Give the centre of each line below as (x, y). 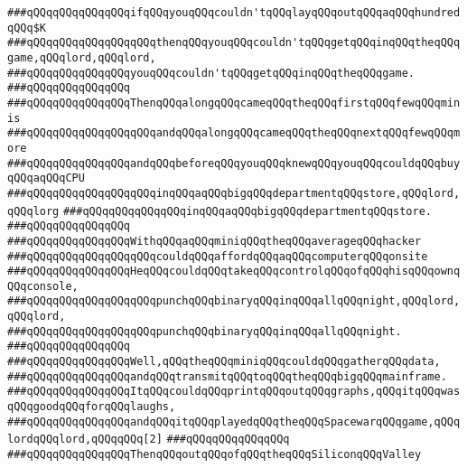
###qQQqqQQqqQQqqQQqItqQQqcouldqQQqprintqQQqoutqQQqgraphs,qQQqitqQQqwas (234, 392)
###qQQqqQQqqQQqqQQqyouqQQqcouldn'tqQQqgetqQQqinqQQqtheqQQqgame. (211, 73)
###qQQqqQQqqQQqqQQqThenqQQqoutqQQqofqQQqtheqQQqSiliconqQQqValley (215, 455)
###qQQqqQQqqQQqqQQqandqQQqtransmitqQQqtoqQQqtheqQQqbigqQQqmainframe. (227, 376)
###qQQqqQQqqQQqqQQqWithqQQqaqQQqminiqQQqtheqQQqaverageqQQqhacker (215, 241)
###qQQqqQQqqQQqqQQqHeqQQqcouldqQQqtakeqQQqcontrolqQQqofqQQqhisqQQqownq (234, 271)
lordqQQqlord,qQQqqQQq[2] (85, 440)
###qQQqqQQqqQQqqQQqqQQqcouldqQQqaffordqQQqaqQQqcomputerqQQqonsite (218, 256)
